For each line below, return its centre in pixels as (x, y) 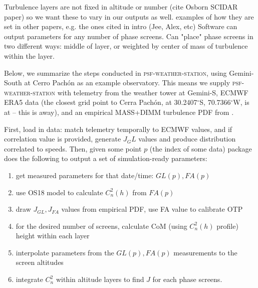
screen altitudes (40, 262)
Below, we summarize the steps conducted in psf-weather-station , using (115, 73)
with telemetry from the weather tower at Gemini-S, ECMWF (153, 92)
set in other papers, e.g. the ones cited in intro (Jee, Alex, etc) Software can (121, 26)
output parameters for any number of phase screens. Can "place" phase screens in (129, 36)
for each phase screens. (187, 279)
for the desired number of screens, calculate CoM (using (101, 226)
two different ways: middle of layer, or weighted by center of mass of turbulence (126, 46)
